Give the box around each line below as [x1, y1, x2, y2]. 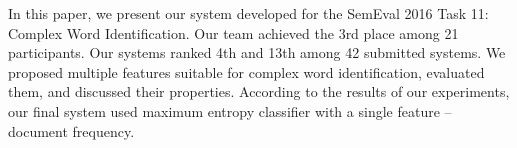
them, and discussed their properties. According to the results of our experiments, [8, 81, 510, 102]
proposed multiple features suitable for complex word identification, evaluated [8, 61, 485, 82]
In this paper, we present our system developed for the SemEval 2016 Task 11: [8, 3, 489, 23]
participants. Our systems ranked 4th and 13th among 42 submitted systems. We [8, 42, 506, 63]
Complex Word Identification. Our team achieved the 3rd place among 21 [8, 22, 459, 43]
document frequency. [8, 120, 135, 141]
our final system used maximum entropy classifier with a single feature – [8, 100, 452, 121]
